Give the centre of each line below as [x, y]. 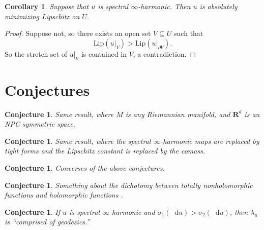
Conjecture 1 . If [32, 212]
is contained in [104, 53]
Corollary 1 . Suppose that [47, 6]
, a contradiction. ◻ [165, 53]
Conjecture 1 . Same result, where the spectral [78, 141]
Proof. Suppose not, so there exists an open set [78, 33]
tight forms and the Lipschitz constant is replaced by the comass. [105, 151]
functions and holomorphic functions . [64, 195]
